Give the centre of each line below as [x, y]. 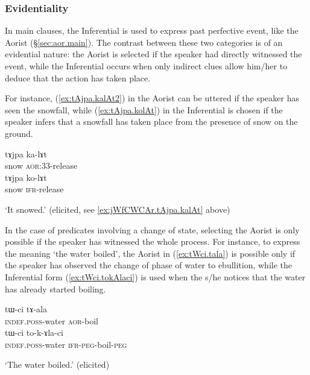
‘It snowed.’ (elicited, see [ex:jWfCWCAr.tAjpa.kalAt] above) [118, 209]
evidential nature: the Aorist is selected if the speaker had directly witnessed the [153, 54]
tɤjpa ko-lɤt [26, 177]
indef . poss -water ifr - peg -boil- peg [66, 344]
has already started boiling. [55, 288]
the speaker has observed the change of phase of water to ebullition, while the [149, 265]
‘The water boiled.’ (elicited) [57, 364]
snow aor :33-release [41, 165]
